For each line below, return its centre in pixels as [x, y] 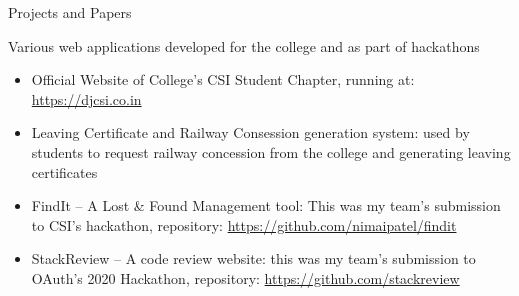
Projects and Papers [70, 12]
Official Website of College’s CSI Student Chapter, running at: [223, 79]
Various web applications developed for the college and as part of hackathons [244, 45]
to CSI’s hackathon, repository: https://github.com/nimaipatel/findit [244, 224]
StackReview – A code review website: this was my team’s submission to [253, 258]
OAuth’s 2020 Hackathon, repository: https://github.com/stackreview [245, 277]
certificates [64, 171]
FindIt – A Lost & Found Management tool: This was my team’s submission [266, 205]
